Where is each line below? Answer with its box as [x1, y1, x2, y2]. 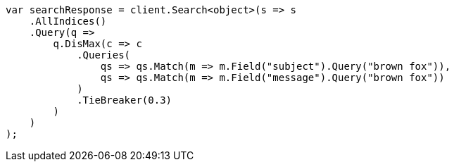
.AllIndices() [29, 16, 107, 27]
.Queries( [77, 49, 131, 61]
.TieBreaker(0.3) [77, 94, 172, 106]
